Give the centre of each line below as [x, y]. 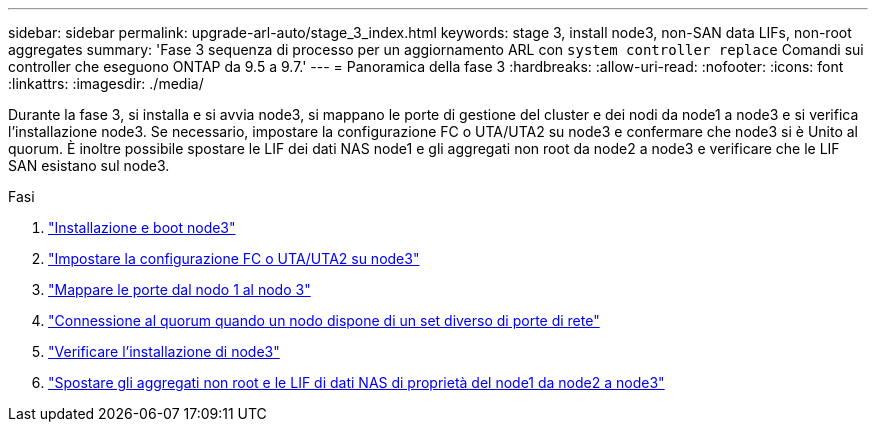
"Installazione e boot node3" [142, 227]
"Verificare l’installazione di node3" [164, 351]
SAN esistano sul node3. [89, 165]
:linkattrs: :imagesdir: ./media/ [106, 83]
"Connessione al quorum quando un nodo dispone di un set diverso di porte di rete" [324, 320]
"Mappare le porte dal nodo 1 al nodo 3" [179, 289]
